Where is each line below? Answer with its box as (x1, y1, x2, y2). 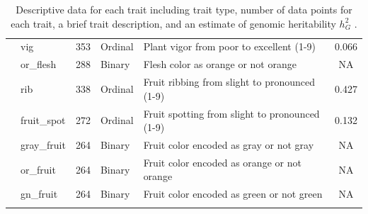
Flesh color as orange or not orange (143, 57, 297, 72)
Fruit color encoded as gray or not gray (143, 137, 314, 152)
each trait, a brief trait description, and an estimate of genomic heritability (11, 16, 336, 30)
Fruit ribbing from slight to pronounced (143, 74, 316, 89)
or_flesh (21, 57, 57, 72)
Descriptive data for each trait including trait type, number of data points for (16, 2, 352, 16)
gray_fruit (21, 137, 66, 152)
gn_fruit (21, 186, 58, 201)
